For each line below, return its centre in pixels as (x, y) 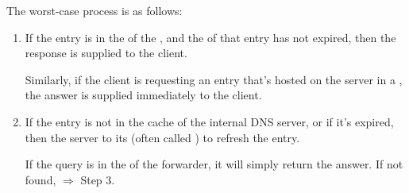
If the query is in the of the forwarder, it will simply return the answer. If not (214, 164)
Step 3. (98, 179)
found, (41, 179)
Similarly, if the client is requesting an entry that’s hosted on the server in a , (214, 79)
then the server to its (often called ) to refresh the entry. (162, 137)
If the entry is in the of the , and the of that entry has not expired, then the (210, 37)
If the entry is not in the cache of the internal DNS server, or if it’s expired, (209, 121)
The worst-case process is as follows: (95, 10)
